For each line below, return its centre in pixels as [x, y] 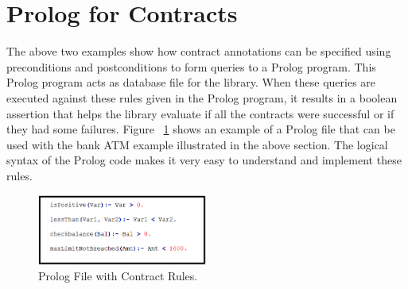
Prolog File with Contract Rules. [118, 276]
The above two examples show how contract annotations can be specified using [199, 51]
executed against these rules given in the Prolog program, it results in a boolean [202, 97]
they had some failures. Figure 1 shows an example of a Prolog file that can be [201, 129]
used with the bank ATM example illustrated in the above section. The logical [197, 144]
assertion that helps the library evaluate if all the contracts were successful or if [200, 113]
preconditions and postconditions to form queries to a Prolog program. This [191, 66]
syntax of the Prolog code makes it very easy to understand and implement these [204, 160]
